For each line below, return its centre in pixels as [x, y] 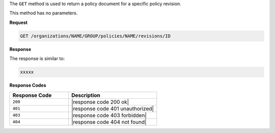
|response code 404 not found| [109, 122]
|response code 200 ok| [100, 102]
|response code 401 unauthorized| [113, 109]
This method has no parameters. [44, 13]
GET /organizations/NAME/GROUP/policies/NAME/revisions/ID [95, 36]
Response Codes [28, 85]
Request [19, 22]
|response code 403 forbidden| [109, 115]
